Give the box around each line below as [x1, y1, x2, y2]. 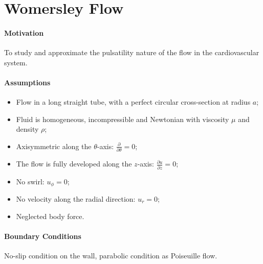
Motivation [4, 27, 44, 38]
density [16, 124, 39, 134]
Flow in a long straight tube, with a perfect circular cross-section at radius [16, 97, 251, 107]
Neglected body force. [16, 210, 84, 221]
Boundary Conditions [4, 230, 81, 241]
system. [4, 57, 28, 67]
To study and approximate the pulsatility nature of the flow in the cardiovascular [4, 47, 259, 58]
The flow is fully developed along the [16, 158, 132, 169]
